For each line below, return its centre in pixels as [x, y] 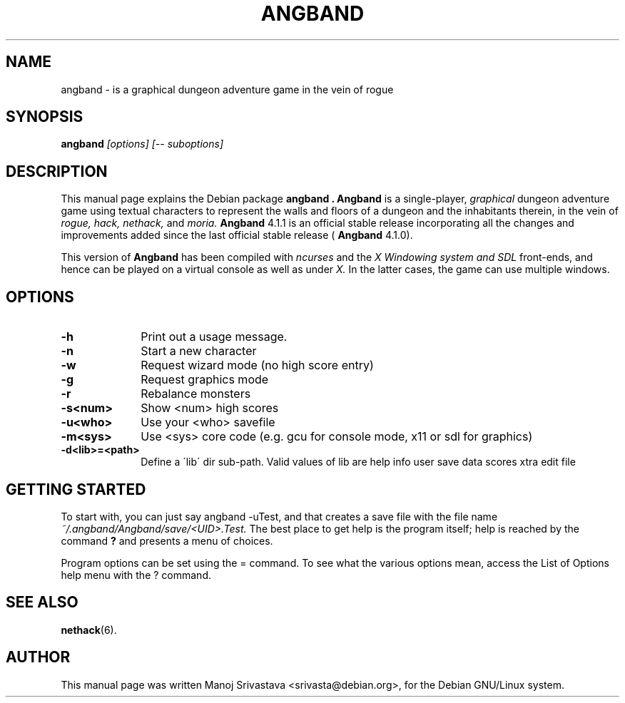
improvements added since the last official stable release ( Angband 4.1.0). [237, 235]
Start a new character [199, 351]
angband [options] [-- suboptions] [142, 144]
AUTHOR [38, 657]
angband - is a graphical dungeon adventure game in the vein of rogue [227, 89]
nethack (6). [89, 630]
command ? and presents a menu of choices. [167, 540]
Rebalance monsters [196, 394]
